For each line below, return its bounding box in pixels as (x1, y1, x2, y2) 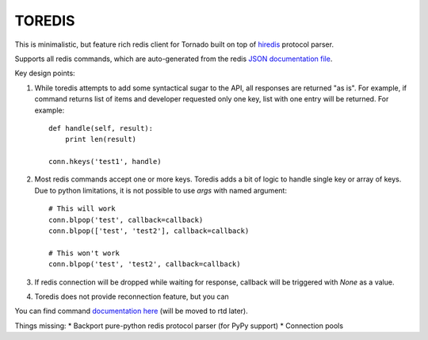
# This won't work (48, 248, 120, 258)
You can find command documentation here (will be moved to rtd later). (14, 306, 249, 316)
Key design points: (14, 68, 75, 78)
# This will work (48, 204, 116, 213)
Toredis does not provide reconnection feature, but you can (34, 292, 229, 301)
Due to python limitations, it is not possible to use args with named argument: (34, 185, 287, 195)
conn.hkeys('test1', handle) (48, 157, 162, 166)
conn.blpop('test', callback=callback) (48, 215, 204, 224)
